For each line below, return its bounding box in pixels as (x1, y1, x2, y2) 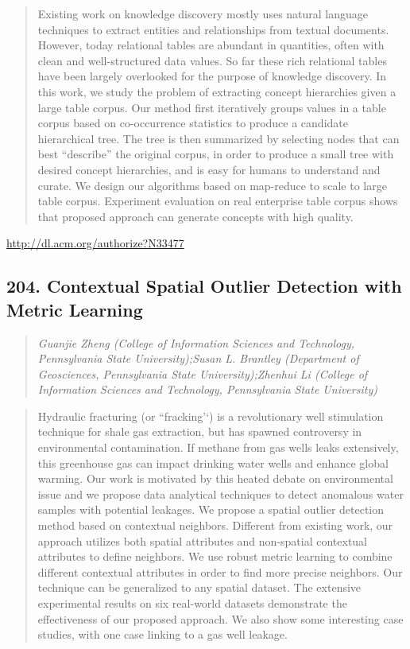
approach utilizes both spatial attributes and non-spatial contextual (37, 532, 368, 549)
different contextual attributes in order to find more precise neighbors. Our (37, 563, 403, 580)
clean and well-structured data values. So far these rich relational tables (37, 52, 387, 68)
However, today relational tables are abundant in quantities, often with (37, 37, 385, 53)
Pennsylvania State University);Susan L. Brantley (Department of (37, 350, 359, 367)
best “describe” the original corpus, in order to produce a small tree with (37, 146, 394, 162)
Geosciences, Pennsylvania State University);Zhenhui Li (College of (37, 365, 368, 382)
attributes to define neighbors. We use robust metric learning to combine (37, 548, 393, 565)
